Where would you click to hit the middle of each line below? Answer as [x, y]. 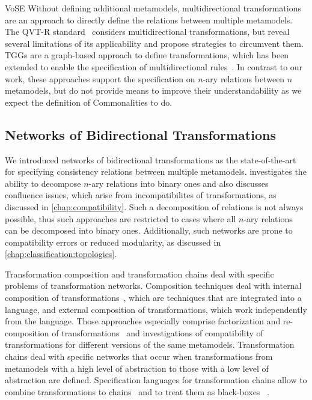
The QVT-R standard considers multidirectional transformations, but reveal [147, 32]
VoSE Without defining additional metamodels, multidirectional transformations [153, 8]
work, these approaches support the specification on [100, 78]
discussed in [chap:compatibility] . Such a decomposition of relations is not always [154, 206]
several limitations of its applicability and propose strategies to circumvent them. [154, 43]
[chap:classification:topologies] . [61, 254]
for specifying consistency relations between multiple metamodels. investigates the [156, 171]
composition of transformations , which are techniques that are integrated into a [153, 298]
